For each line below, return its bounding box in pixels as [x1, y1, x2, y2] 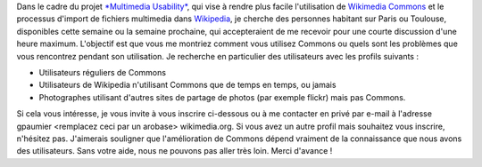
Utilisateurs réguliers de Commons [38, 67, 167, 77]
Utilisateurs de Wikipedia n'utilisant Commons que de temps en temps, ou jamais [38, 80, 337, 91]
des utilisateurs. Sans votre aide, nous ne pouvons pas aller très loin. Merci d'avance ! [16, 146, 333, 156]
